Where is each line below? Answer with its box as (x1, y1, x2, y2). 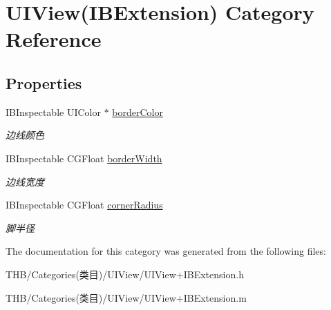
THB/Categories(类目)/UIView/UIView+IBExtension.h (6, 267, 244, 281)
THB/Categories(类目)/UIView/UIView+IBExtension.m (6, 290, 247, 304)
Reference (6, 25, 102, 53)
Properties (6, 72, 82, 93)
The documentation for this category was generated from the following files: (6, 244, 326, 258)
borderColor (112, 104, 163, 119)
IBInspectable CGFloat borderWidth (6, 151, 162, 165)
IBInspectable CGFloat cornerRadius (6, 197, 163, 212)
